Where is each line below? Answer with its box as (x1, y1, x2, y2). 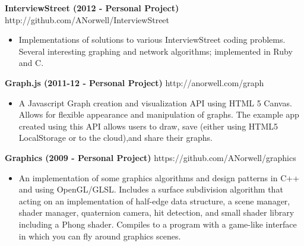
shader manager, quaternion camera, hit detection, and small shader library (18, 206, 294, 219)
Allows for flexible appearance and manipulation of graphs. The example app (18, 108, 299, 121)
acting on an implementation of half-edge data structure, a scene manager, (18, 194, 290, 207)
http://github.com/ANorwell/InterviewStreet (5, 13, 170, 26)
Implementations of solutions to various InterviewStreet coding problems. (18, 33, 286, 46)
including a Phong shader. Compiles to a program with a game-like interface (18, 217, 297, 230)
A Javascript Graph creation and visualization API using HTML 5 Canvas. (18, 96, 292, 109)
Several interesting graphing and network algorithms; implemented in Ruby (18, 45, 293, 57)
